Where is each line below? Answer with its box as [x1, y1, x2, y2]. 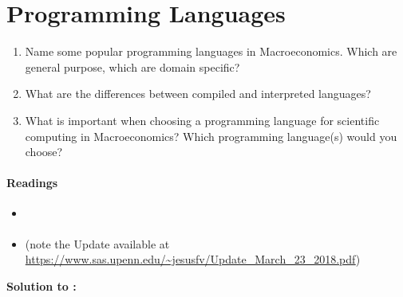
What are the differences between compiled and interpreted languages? [25, 85, 371, 102]
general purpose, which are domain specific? [25, 58, 240, 75]
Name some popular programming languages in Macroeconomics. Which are [25, 43, 397, 60]
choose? [25, 143, 63, 160]
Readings [6, 174, 58, 191]
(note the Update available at [25, 235, 170, 252]
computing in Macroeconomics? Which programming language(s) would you [25, 127, 397, 144]
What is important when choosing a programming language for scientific [25, 111, 380, 128]
